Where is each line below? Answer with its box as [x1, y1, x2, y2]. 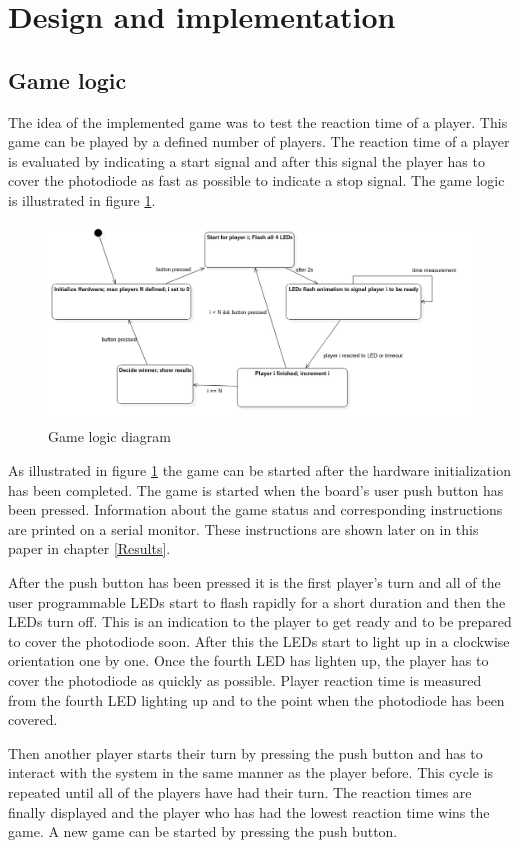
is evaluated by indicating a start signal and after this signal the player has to [8, 150, 485, 171]
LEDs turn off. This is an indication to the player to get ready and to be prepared [8, 611, 512, 632]
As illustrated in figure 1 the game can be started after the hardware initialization [8, 460, 511, 481]
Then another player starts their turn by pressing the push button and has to [8, 742, 483, 763]
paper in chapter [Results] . [8, 538, 171, 559]
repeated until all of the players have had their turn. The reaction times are [8, 781, 472, 802]
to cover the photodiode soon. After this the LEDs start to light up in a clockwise [8, 630, 510, 651]
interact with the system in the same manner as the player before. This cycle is [8, 762, 494, 783]
